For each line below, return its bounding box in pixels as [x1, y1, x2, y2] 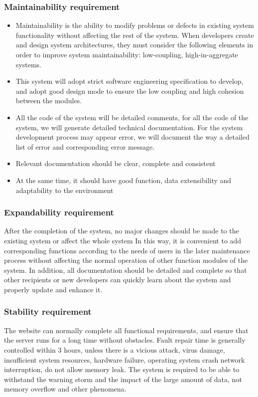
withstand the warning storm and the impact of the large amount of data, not [4, 374, 242, 384]
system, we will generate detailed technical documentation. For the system [15, 122, 243, 132]
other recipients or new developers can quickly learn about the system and [4, 274, 231, 285]
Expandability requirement [4, 206, 114, 218]
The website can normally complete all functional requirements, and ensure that [4, 325, 249, 335]
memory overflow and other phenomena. [4, 384, 127, 394]
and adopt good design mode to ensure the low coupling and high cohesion [15, 85, 244, 96]
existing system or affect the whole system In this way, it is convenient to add [4, 235, 242, 245]
